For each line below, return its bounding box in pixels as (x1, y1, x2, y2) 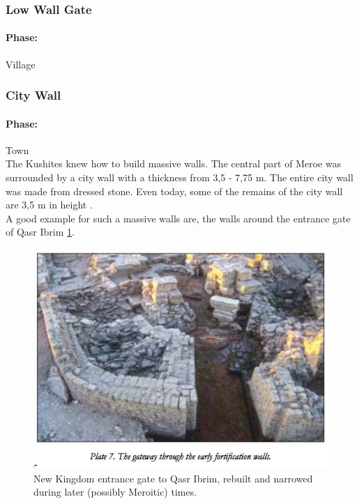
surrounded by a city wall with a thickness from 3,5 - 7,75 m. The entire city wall (6, 170, 353, 185)
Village (6, 56, 36, 71)
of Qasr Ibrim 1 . (6, 224, 75, 239)
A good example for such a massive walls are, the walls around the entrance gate (6, 211, 351, 225)
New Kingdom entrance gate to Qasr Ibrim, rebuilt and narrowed (33, 471, 313, 485)
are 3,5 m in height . (6, 197, 93, 212)
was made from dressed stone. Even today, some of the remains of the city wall (6, 183, 343, 198)
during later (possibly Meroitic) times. (33, 484, 197, 499)
